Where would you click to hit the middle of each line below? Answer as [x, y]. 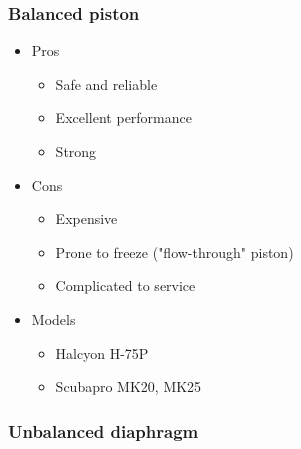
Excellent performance [123, 117]
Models [53, 318]
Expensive [86, 218]
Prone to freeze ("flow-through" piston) [174, 251]
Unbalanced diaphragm [103, 430]
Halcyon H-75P [102, 352]
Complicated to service [125, 285]
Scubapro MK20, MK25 [128, 386]
